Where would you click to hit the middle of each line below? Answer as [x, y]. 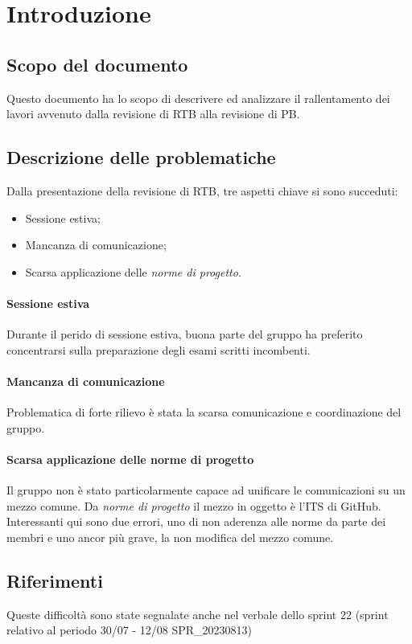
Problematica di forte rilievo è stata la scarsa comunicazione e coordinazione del [204, 412]
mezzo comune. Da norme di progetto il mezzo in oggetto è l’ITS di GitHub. [194, 505]
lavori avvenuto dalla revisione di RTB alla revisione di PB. [153, 114]
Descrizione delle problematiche [141, 157]
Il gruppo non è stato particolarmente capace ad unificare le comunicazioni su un [206, 490]
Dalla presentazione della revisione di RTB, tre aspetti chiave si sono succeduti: [202, 190]
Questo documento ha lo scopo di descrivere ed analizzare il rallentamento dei [198, 98]
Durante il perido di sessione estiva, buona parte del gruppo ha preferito [185, 334]
